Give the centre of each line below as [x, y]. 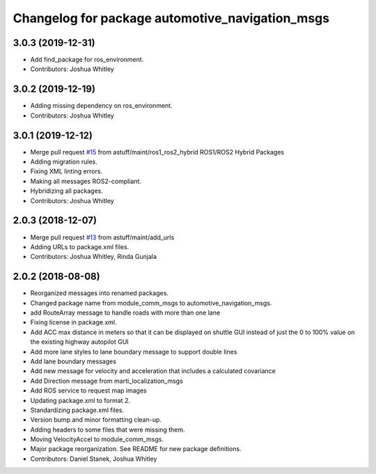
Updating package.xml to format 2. [80, 400]
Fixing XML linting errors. [66, 171]
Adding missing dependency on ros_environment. [102, 106]
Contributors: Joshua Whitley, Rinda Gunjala [93, 257]
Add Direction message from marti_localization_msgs [107, 381]
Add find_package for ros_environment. [87, 60]
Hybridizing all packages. [67, 191]
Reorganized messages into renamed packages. [99, 293]
